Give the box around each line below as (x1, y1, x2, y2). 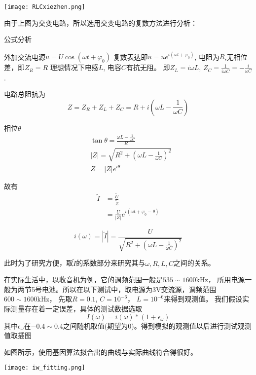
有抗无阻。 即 (126, 62, 170, 73)
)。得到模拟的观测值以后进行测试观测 (131, 320, 252, 331)
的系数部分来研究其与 (76, 258, 146, 268)
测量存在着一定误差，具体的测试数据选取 (10, 303, 142, 313)
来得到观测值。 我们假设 (164, 294, 242, 304)
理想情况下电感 (50, 62, 99, 73)
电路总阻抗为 (4, 89, 45, 99)
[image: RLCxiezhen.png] (4, 3, 85, 10)
